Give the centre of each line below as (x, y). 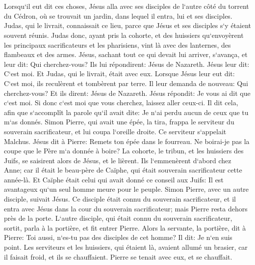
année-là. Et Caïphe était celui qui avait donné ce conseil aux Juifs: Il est (114, 179)
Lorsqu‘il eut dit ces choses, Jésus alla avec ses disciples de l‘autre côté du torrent (127, 6)
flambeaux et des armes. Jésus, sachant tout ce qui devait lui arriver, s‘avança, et (126, 54)
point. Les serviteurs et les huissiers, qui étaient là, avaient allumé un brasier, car (126, 247)
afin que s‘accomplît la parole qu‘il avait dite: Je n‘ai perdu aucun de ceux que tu (126, 112)
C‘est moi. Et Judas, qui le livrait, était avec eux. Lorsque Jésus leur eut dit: (119, 74)
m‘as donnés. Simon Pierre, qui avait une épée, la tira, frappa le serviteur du (119, 122)
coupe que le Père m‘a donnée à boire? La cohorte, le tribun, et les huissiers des (124, 151)
